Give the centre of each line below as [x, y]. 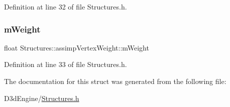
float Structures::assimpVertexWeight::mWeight [77, 47]
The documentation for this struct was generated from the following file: [115, 81]
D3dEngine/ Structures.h [42, 98]
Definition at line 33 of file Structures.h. [66, 64]
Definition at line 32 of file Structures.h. [66, 6]
